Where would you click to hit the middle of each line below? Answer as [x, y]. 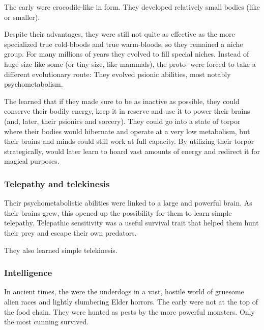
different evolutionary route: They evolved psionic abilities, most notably [118, 74]
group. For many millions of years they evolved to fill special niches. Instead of [127, 54]
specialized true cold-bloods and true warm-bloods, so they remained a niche [124, 44]
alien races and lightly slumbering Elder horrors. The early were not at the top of [131, 301]
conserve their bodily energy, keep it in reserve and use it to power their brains [127, 111]
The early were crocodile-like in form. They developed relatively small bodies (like [132, 7]
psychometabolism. [34, 84]
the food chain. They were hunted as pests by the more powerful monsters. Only [129, 311]
